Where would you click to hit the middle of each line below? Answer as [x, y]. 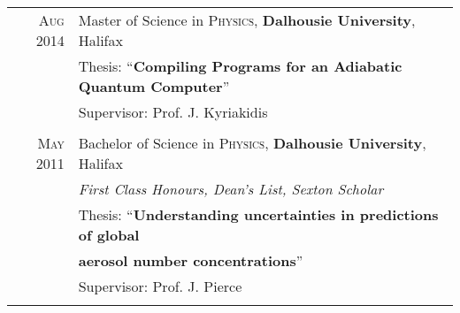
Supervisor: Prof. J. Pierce [160, 286]
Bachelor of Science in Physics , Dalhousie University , [252, 143]
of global [109, 235]
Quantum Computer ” [154, 86]
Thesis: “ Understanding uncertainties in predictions [258, 214]
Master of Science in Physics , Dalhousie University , [247, 20]
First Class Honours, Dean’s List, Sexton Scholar [231, 189]
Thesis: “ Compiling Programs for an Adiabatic [240, 66]
